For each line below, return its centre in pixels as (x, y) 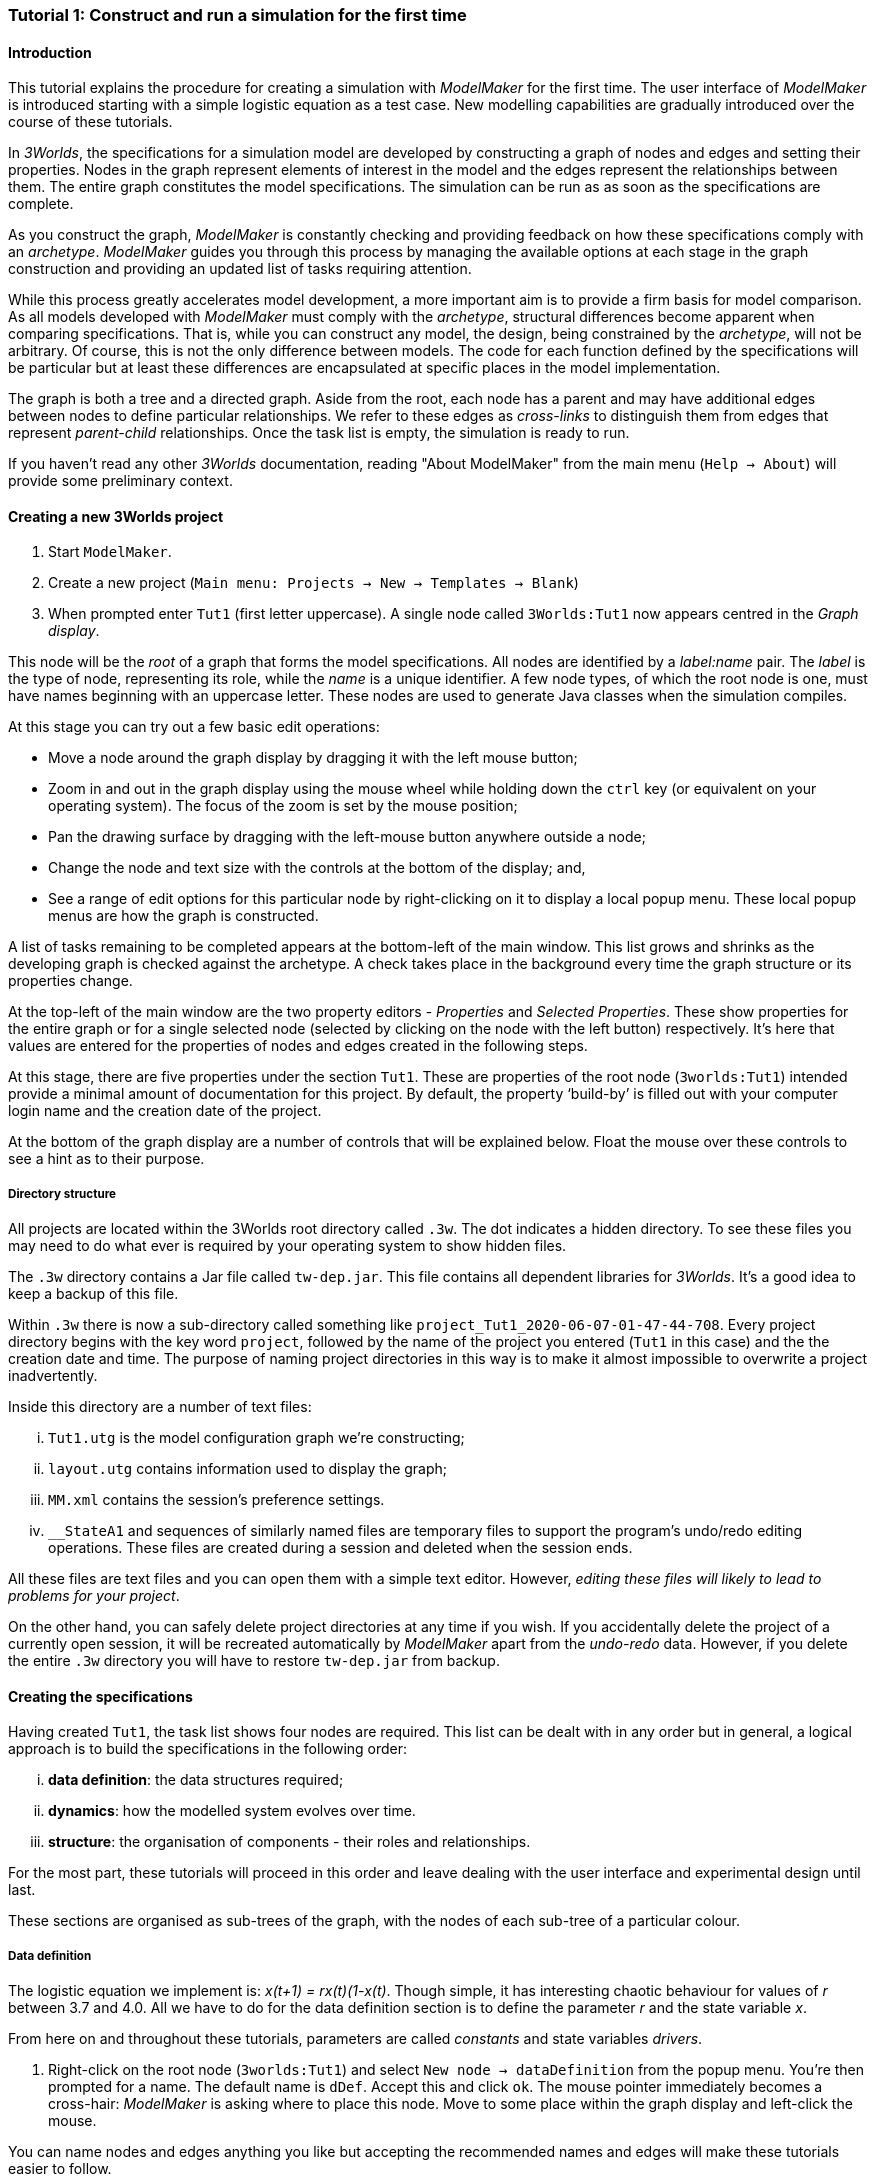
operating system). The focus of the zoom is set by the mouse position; (283, 806)
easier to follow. (60, 2169)
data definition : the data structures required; (196, 1780)
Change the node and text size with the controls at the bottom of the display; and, (317, 868)
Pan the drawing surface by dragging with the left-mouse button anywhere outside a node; (347, 837)
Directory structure (62, 1193)
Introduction (50, 52)
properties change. (70, 981)
